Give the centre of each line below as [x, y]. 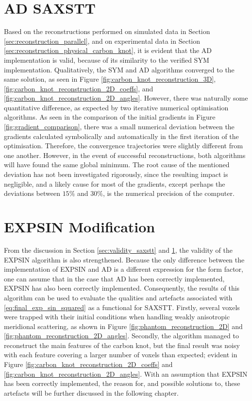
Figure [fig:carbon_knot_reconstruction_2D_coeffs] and [88, 364]
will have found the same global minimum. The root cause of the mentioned [117, 165]
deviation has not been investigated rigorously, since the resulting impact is [116, 174]
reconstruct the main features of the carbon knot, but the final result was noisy [122, 345]
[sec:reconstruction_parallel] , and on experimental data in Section [102, 41]
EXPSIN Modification [80, 227]
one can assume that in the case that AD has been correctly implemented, [114, 278]
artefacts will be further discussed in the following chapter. [91, 392]
